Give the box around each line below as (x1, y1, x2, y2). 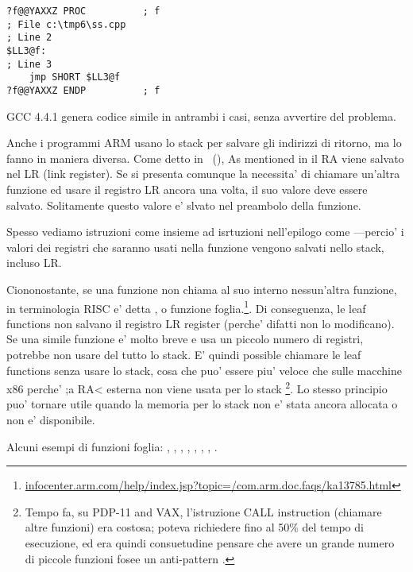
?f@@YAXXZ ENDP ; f (6, 84, 160, 96)
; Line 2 (6, 32, 52, 44)
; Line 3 (6, 58, 52, 70)
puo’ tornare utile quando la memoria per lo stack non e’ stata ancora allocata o (6, 396, 398, 412)
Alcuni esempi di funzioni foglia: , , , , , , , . (6, 438, 218, 454)
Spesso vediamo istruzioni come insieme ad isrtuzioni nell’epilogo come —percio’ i (6, 223, 404, 240)
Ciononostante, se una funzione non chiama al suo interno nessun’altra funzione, (6, 280, 397, 297)
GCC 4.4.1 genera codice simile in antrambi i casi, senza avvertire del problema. (6, 107, 396, 124)
